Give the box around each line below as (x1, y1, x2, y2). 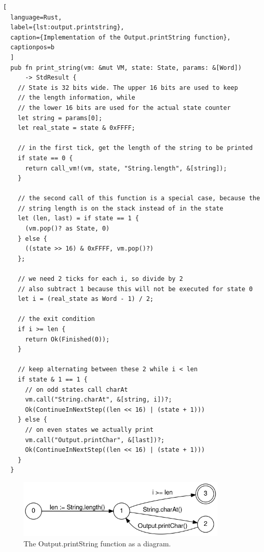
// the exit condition (17, 315, 95, 323)
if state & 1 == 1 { (17, 375, 88, 383)
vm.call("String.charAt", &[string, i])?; (25, 396, 172, 404)
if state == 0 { (17, 154, 73, 162)
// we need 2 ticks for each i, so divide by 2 (17, 275, 183, 283)
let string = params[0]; (17, 114, 103, 122)
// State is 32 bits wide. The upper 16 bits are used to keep (17, 84, 238, 91)
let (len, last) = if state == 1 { (17, 215, 139, 222)
